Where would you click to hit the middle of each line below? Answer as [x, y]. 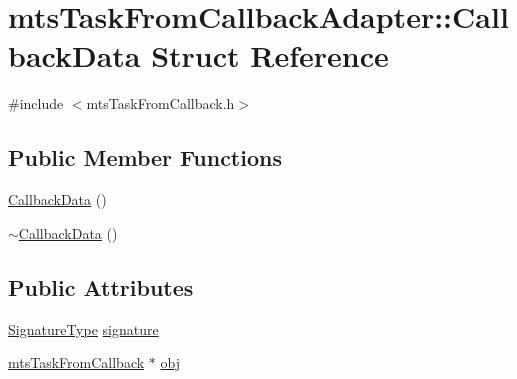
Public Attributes [101, 286]
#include [36, 103]
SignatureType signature [83, 328]
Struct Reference [270, 55]
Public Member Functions [145, 157]
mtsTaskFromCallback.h [160, 103]
